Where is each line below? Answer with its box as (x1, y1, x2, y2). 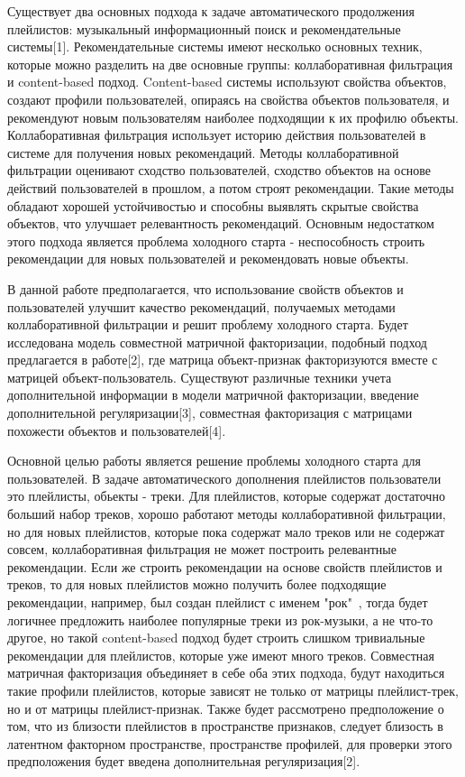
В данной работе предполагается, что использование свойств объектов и (7, 279, 404, 298)
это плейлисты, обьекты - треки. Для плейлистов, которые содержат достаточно (7, 486, 445, 505)
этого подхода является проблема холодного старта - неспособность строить (7, 231, 425, 250)
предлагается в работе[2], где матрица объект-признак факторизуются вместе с (7, 350, 438, 369)
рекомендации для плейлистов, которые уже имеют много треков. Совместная (7, 645, 434, 664)
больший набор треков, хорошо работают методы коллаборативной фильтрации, (7, 504, 446, 523)
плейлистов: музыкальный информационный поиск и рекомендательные (7, 19, 401, 38)
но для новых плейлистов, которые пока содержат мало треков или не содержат (7, 522, 445, 541)
